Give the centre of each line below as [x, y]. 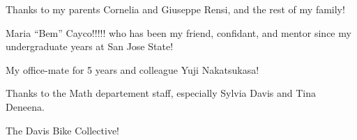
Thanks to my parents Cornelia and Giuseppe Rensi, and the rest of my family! [175, 9]
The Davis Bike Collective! [62, 130]
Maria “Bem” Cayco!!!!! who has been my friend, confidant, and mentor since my [178, 32]
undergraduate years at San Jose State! [90, 46]
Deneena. [25, 106]
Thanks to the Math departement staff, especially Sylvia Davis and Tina [161, 93]
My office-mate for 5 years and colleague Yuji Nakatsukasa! [132, 69]
